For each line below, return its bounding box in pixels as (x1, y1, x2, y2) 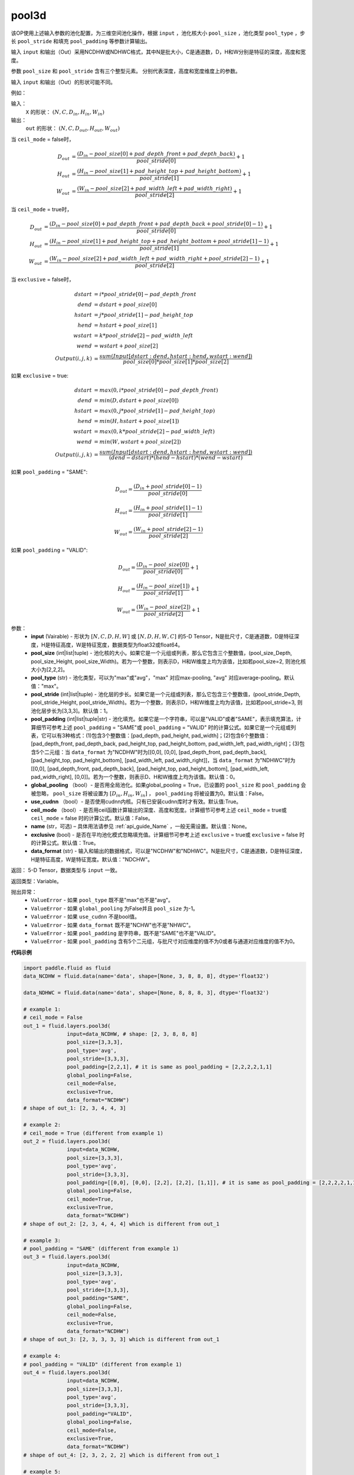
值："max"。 (31, 682, 62, 690)
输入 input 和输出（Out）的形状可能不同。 (11, 78, 116, 86)
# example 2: (23, 1122, 61, 1128)
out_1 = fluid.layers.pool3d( (23, 1022, 111, 1029)
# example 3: (23, 1237, 61, 1244)
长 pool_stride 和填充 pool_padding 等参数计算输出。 (11, 37, 150, 44)
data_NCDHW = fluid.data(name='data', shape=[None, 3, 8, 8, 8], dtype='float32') (23, 973, 270, 979)
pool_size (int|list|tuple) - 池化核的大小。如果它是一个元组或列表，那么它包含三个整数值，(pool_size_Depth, (31, 650, 292, 657)
